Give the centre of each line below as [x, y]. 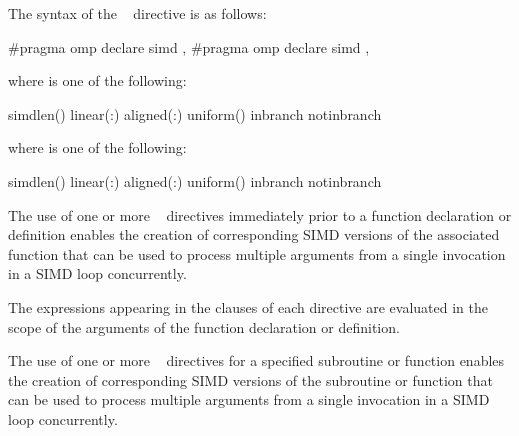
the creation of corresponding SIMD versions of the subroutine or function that [250, 379]
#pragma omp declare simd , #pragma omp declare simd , [189, 46]
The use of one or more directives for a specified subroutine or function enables [256, 360]
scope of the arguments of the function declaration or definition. [204, 326]
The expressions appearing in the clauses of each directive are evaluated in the [248, 306]
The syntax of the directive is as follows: [137, 13]
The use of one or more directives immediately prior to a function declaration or [260, 214]
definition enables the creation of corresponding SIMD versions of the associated [254, 234]
